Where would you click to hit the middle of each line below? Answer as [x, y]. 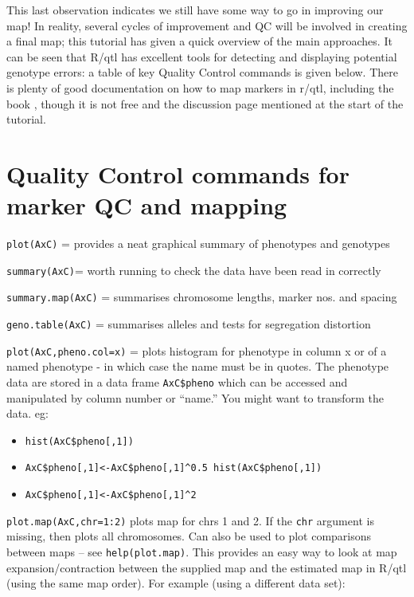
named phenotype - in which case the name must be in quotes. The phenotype [198, 366]
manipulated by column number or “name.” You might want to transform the [195, 397]
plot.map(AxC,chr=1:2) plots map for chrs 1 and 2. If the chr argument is [190, 520]
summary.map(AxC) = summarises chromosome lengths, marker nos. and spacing [202, 297]
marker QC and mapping [147, 205]
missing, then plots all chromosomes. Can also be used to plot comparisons [189, 536]
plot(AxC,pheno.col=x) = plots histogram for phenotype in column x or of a [197, 350]
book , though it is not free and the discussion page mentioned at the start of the [205, 103]
